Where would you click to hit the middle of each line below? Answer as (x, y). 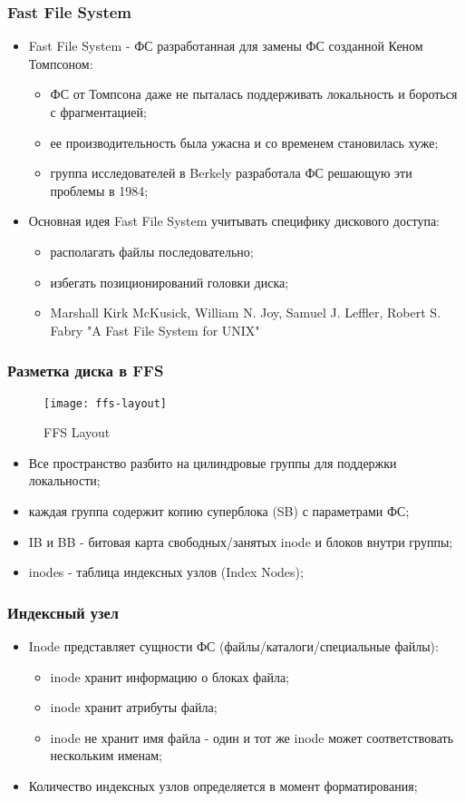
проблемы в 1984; (99, 190)
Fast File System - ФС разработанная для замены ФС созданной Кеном (226, 46)
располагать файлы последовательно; (152, 251)
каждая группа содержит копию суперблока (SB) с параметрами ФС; (219, 511)
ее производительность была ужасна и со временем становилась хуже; (244, 142)
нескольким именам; (106, 755)
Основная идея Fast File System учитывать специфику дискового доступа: (234, 221)
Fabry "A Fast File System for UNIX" (155, 330)
